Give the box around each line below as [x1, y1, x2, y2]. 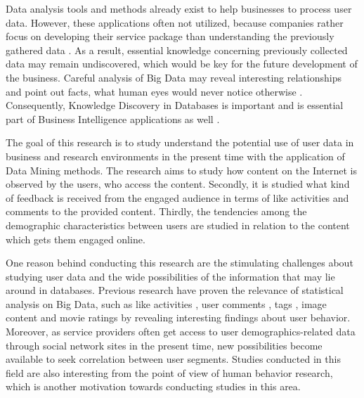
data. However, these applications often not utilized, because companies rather [6, 15, 344, 30]
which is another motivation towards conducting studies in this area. [6, 379, 301, 394]
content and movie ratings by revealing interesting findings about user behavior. [6, 310, 351, 325]
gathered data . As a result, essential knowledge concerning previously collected [6, 42, 348, 57]
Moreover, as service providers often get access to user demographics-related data [6, 324, 356, 339]
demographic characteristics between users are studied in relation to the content [6, 217, 350, 232]
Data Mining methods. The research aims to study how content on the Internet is [6, 162, 357, 177]
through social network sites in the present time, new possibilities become [6, 338, 323, 352]
